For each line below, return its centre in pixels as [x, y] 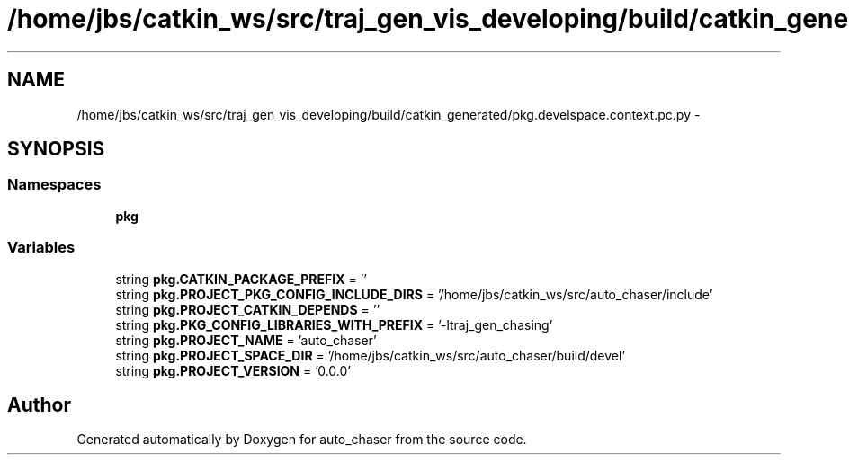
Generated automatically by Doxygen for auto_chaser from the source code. [302, 440]
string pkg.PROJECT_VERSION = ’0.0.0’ [233, 370]
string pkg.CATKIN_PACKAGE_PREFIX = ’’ [241, 279]
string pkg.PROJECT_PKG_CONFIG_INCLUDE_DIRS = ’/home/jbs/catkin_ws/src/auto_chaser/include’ [414, 294]
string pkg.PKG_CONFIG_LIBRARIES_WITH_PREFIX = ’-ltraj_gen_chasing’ [334, 324]
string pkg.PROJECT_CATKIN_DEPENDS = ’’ [248, 309]
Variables [41, 248]
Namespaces [54, 185]
